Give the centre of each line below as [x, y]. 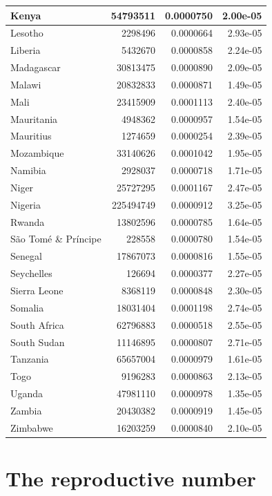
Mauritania [34, 118]
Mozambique [37, 153]
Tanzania [30, 359]
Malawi [26, 84]
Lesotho [27, 33]
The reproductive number [131, 478]
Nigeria [26, 204]
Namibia [28, 170]
